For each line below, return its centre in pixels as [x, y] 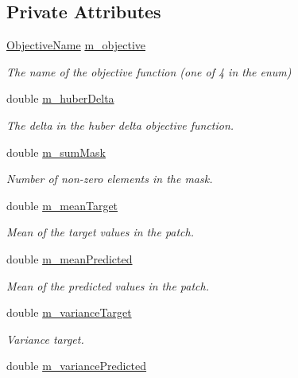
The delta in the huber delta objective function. [120, 125]
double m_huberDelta [60, 98]
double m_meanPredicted [70, 258]
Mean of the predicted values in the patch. [108, 285]
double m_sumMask [56, 152]
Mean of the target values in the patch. [101, 232]
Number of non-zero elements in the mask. [110, 179]
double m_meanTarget [62, 205]
